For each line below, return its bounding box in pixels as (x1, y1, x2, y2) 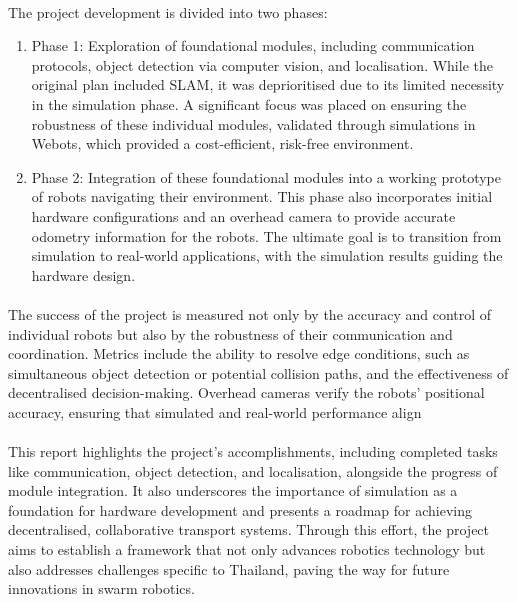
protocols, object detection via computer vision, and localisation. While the (31, 54, 493, 75)
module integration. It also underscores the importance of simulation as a (8, 480, 458, 501)
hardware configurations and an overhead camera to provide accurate (31, 205, 456, 226)
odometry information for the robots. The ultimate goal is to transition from (31, 225, 502, 246)
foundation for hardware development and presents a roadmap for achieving (8, 499, 472, 520)
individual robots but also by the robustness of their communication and (8, 323, 453, 344)
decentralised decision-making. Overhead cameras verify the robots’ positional (8, 382, 485, 403)
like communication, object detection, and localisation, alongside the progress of (8, 460, 498, 481)
